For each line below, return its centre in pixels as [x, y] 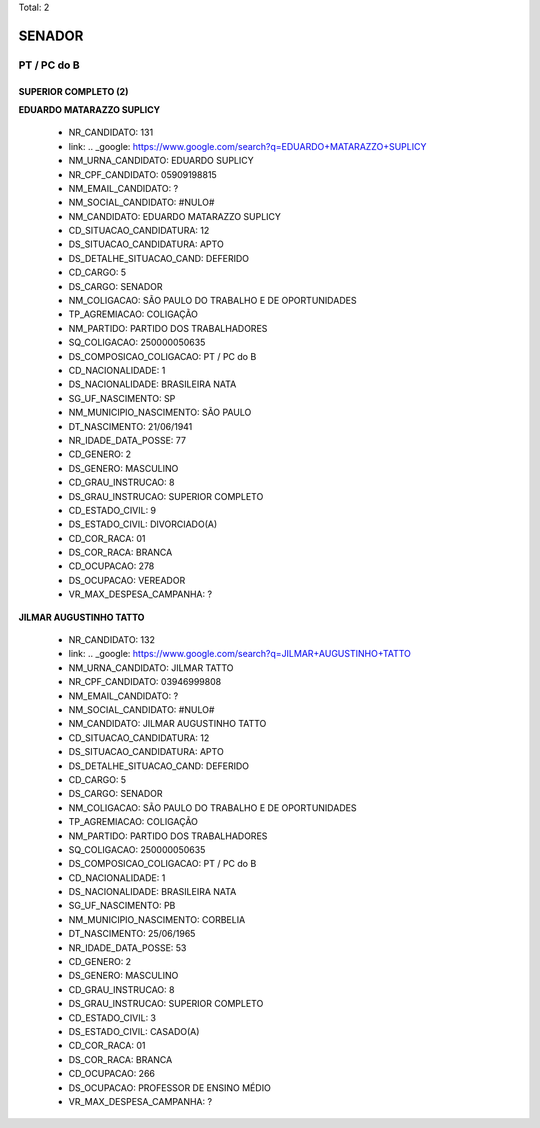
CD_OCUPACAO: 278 [111, 566]
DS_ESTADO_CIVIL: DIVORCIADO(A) [143, 524]
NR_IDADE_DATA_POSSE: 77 [127, 440]
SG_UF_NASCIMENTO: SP [122, 398]
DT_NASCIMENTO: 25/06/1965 [132, 934]
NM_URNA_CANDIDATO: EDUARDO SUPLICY [161, 161]
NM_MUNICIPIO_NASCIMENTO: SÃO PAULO [160, 412]
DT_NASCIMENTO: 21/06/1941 [130, 426]
